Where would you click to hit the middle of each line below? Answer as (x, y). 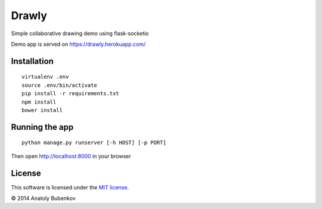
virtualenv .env (45, 77)
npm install (39, 102)
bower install (42, 110)
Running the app (42, 127)
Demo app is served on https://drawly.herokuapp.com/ (78, 44)
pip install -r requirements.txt (70, 93)
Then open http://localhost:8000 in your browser (71, 156)
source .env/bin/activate (60, 85)
